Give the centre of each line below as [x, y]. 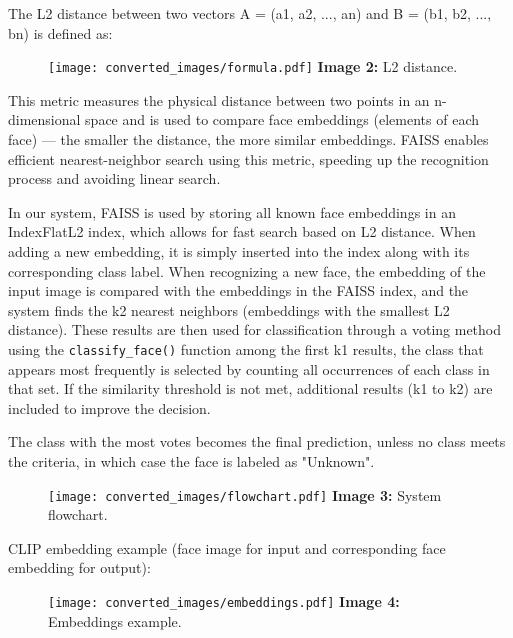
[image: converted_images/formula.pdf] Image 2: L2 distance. [253, 66]
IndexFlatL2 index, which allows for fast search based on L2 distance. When [242, 231]
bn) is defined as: [60, 32]
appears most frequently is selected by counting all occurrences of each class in [249, 368]
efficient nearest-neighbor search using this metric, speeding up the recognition [248, 158]
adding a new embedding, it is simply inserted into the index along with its [239, 251]
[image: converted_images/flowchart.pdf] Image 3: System [245, 494]
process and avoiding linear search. [114, 178]
